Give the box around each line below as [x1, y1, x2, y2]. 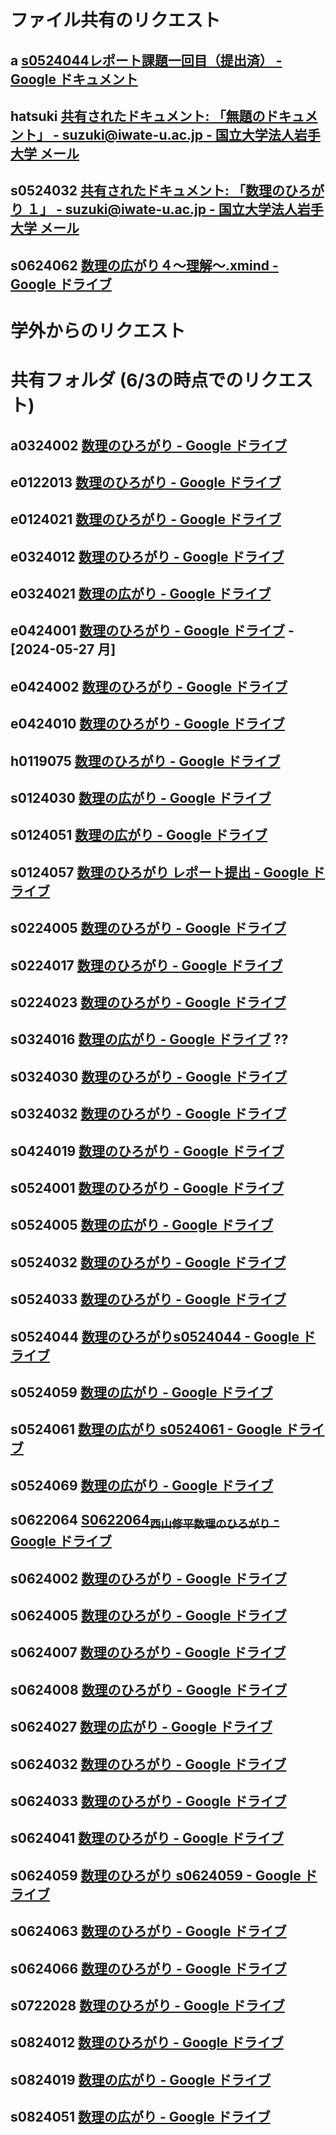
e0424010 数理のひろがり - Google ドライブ [10, 716, 286, 733]
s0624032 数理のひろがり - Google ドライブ [10, 1756, 287, 1773]
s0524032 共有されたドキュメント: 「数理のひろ [10, 182, 312, 200]
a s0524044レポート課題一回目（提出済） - [10, 52, 283, 69]
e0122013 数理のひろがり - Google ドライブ [10, 474, 282, 491]
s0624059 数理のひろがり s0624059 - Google [10, 1867, 302, 1884]
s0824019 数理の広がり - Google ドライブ [10, 2071, 272, 2088]
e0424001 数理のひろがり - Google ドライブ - [10, 622, 295, 640]
